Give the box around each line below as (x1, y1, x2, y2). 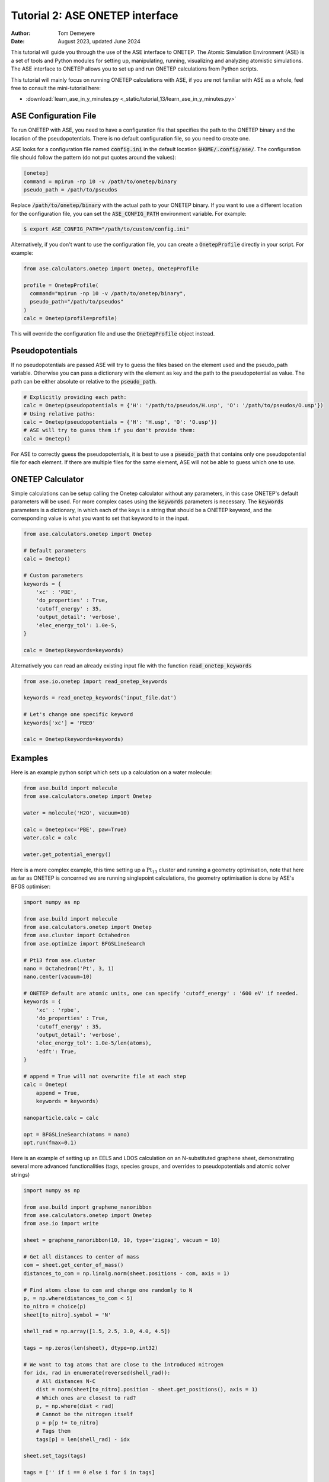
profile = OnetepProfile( (23, 282, 99, 289)
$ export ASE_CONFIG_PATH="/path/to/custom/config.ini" (23, 226, 190, 232)
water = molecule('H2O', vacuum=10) (23, 810, 130, 816)
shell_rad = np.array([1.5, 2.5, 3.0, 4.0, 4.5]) (23, 1328, 171, 1335)
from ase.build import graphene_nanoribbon (23, 1203, 152, 1210)
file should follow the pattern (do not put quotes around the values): (11, 154, 177, 161)
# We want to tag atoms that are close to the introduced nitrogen (23, 1361, 224, 1368)
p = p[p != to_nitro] (36, 1419, 99, 1426)
